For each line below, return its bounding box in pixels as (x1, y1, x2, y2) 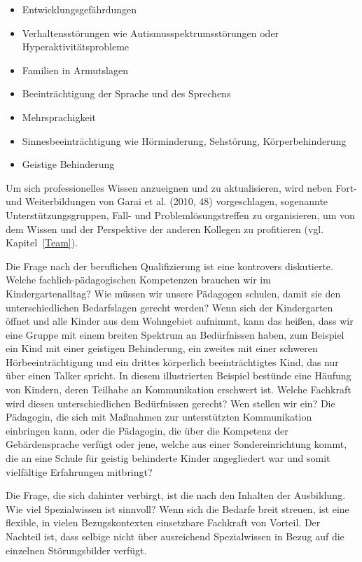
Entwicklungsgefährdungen (22, 2, 137, 16)
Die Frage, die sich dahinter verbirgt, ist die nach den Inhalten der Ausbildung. (6, 488, 346, 503)
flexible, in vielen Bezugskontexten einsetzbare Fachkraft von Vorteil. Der (6, 515, 321, 530)
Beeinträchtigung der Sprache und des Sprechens (22, 86, 231, 101)
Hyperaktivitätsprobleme (22, 39, 130, 54)
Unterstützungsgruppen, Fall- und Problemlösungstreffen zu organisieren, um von (6, 207, 355, 222)
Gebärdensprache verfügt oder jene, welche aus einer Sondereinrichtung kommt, (6, 437, 347, 451)
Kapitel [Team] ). (6, 235, 78, 250)
